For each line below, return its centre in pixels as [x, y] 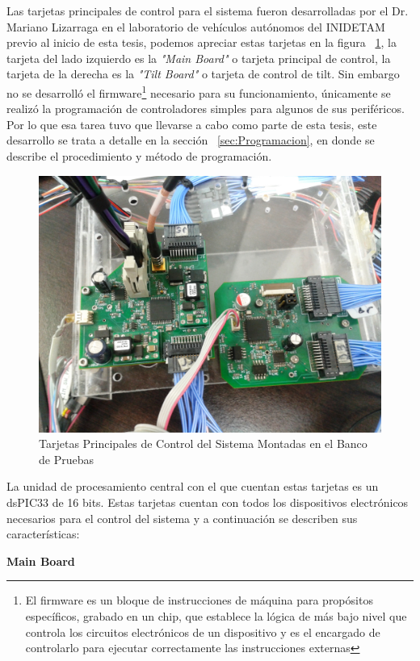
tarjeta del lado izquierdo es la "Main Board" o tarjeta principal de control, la [199, 58]
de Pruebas [66, 459]
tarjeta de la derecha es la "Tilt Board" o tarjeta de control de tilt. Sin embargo [203, 74]
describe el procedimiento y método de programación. [139, 156]
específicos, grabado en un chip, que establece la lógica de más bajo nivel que [216, 615]
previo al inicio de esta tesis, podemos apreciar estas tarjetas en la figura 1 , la [202, 42]
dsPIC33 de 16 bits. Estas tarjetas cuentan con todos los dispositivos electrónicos [208, 502]
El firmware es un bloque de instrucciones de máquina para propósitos [199, 600]
